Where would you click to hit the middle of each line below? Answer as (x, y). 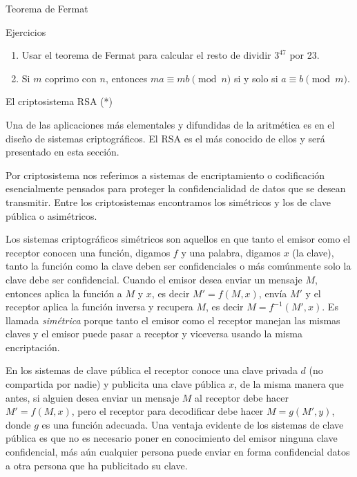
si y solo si (256, 78)
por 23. (305, 55)
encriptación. (33, 347)
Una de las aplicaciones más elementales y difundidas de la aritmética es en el (170, 124)
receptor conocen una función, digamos (88, 252)
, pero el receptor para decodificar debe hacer (167, 411)
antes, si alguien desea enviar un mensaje (93, 397)
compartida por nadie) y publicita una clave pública (116, 384)
